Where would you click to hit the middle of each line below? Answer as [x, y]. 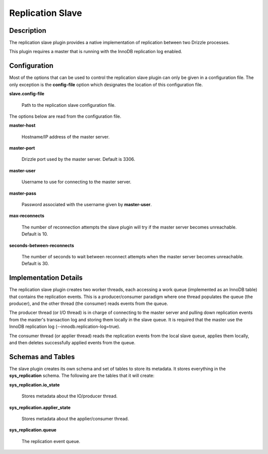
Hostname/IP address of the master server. [66, 137]
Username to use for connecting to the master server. [76, 182]
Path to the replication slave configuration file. [69, 105]
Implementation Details [46, 278]
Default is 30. [35, 264]
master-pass [23, 193]
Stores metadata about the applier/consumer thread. [75, 418]
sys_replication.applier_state [40, 407]
